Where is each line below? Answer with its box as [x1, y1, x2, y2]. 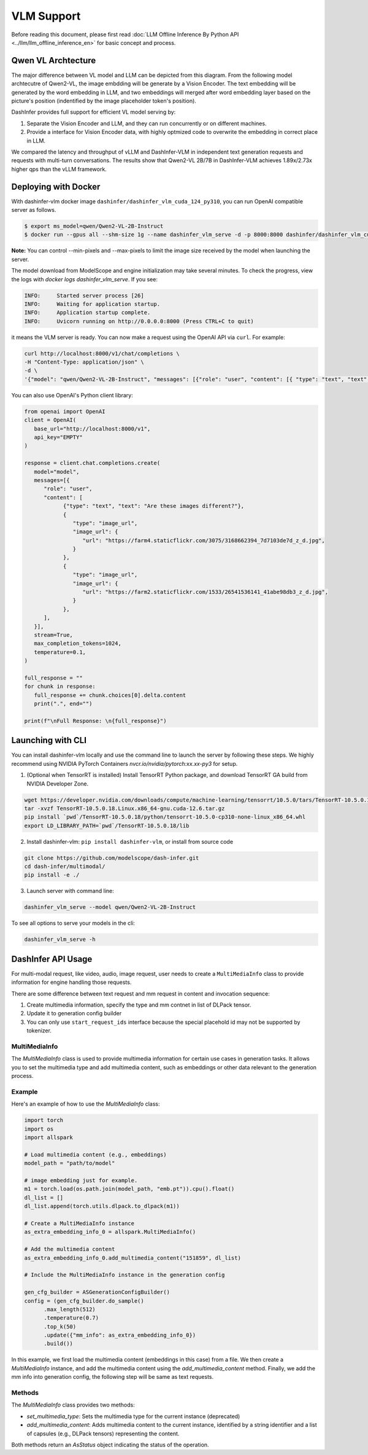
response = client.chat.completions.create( [24, 459, 161, 467]
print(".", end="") [34, 700, 93, 708]
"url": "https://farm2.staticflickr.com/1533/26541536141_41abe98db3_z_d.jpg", [82, 588, 328, 596]
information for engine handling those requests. [11, 978, 132, 986]
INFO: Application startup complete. [24, 309, 151, 316]
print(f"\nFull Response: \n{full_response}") [24, 717, 167, 724]
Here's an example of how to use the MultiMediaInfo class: [11, 1100, 160, 1108]
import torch [24, 1117, 64, 1124]
